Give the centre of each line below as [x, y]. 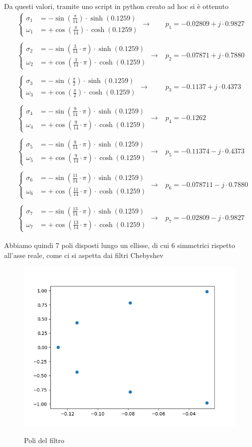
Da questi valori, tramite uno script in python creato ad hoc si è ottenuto [116, 6]
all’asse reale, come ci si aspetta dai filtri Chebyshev [84, 255]
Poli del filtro [44, 440]
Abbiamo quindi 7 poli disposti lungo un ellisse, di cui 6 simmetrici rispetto [120, 245]
